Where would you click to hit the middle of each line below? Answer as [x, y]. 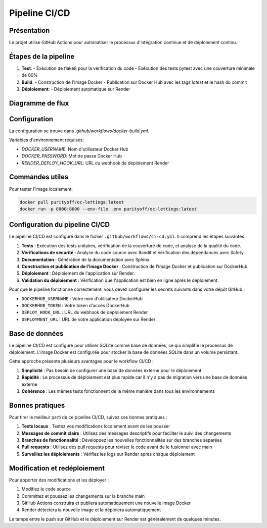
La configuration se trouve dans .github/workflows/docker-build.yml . [79, 131]
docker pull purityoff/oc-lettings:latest [72, 202]
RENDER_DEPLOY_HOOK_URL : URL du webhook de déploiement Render [95, 163]
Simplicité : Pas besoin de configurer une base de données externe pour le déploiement [111, 370]
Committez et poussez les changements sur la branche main [83, 496]
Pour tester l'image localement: [41, 189]
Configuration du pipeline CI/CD [59, 225]
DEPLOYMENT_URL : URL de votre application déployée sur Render [89, 319]
